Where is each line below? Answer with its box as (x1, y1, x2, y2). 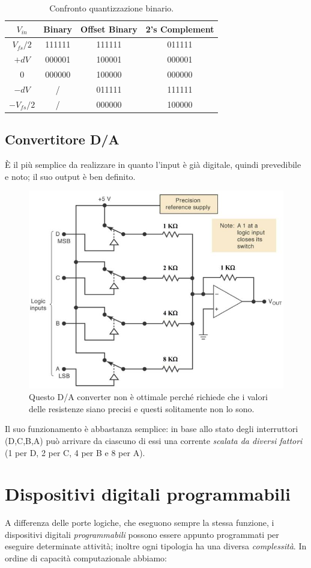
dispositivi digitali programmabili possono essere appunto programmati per (5, 528, 279, 540)
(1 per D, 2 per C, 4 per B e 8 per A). (5, 446, 145, 458)
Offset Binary (80, 22, 137, 35)
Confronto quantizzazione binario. (49, 2, 174, 14)
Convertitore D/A (5, 130, 119, 149)
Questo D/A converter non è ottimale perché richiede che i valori (29, 390, 268, 403)
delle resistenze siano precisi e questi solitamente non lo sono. (29, 402, 255, 415)
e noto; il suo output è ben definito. (5, 170, 136, 182)
